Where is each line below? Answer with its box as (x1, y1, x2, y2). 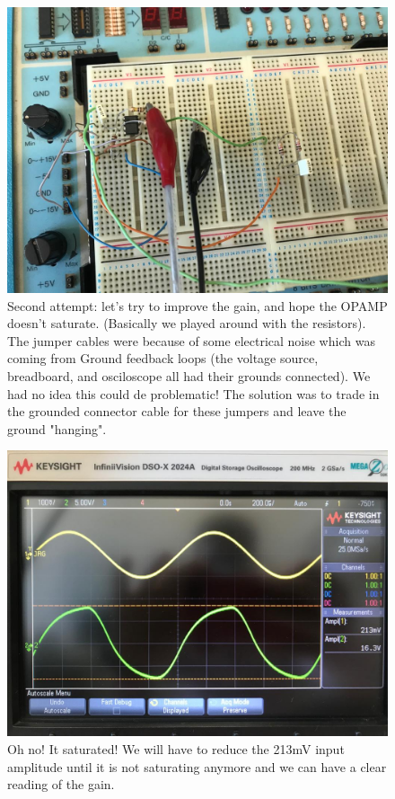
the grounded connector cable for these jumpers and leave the (7, 402, 347, 421)
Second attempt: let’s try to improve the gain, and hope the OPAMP (7, 296, 388, 315)
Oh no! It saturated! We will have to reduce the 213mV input (7, 739, 345, 758)
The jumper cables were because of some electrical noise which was (7, 331, 375, 350)
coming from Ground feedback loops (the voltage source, (7, 349, 319, 368)
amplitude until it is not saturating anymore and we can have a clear (7, 757, 387, 776)
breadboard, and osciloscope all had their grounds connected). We (7, 366, 371, 385)
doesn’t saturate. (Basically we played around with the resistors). (7, 314, 366, 333)
